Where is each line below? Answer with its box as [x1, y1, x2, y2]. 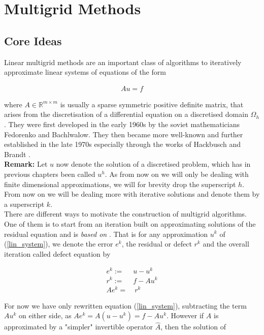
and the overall [203, 238, 249, 249]
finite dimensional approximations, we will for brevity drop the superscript [4, 178, 236, 189]
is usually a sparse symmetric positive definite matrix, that [60, 99, 244, 109]
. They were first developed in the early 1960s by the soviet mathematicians [4, 118, 240, 129]
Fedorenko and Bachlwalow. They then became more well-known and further [4, 129, 243, 139]
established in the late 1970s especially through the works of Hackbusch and [4, 139, 241, 149]
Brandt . [4, 148, 30, 159]
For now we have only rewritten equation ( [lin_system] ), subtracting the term [4, 300, 247, 311]
